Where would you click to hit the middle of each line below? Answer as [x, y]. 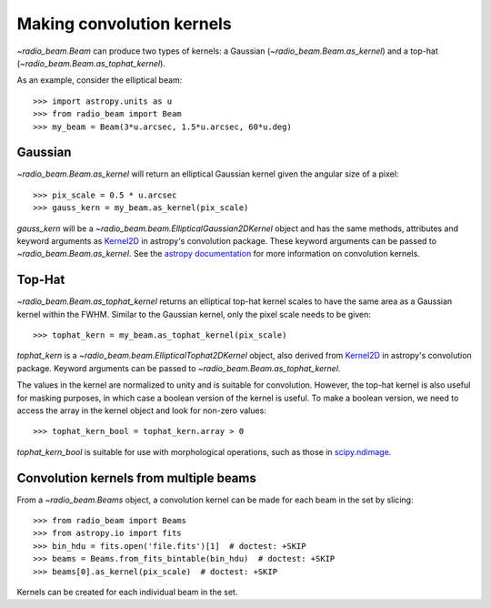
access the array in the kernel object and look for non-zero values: [142, 410]
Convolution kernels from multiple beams [136, 478]
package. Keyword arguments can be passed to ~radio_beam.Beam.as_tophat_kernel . [179, 368]
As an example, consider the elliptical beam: [100, 80]
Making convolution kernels [124, 24]
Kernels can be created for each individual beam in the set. [127, 593]
